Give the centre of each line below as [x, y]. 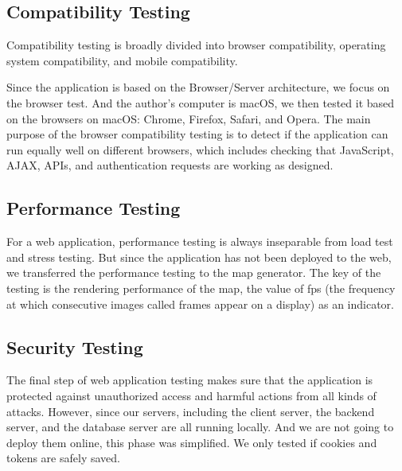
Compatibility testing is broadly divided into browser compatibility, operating [196, 45]
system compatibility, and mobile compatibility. [122, 60]
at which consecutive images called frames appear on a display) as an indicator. [200, 304]
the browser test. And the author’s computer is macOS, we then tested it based [201, 102]
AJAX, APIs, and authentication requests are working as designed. [170, 165]
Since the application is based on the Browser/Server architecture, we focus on [198, 87]
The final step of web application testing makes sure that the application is [190, 380]
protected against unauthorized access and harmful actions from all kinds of [191, 395]
